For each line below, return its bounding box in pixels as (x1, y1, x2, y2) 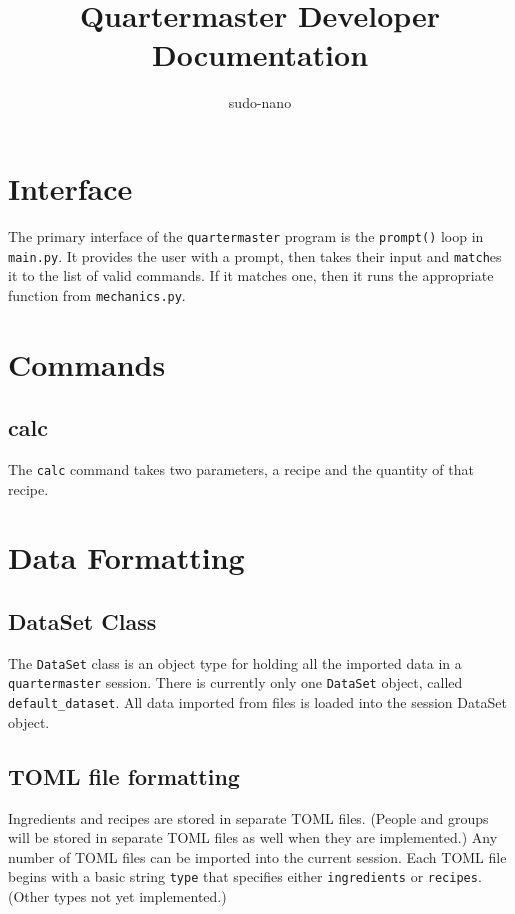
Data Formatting (8, 537, 245, 578)
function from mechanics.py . (8, 284, 186, 305)
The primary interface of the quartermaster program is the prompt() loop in (8, 225, 484, 246)
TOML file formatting (8, 760, 240, 791)
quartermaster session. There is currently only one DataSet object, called (8, 672, 463, 693)
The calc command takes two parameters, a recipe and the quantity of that (8, 458, 474, 479)
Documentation (151, 34, 369, 75)
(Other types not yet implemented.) (8, 886, 227, 907)
